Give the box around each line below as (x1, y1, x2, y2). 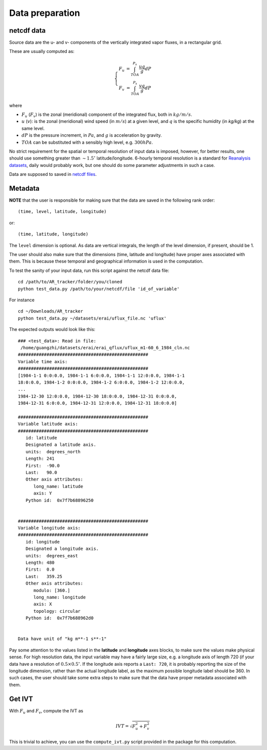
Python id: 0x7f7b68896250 (25, 497, 94, 503)
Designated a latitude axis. (25, 442, 96, 448)
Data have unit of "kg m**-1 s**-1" (18, 636, 107, 642)
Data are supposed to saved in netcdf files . (9, 171, 97, 177)
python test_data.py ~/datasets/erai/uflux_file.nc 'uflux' (18, 315, 167, 321)
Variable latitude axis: (18, 421, 78, 427)
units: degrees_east (25, 553, 78, 558)
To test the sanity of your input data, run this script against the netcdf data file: (9, 268, 170, 273)
